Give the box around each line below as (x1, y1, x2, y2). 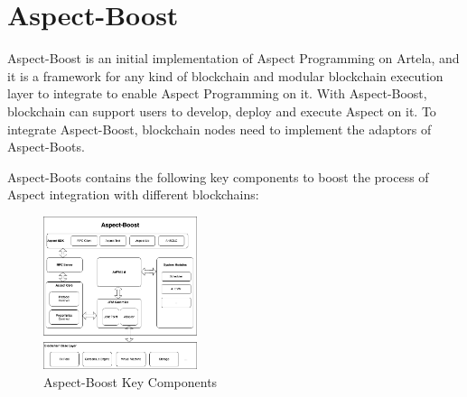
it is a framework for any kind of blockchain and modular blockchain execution (7, 66, 444, 85)
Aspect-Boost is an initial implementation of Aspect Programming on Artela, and (7, 49, 460, 68)
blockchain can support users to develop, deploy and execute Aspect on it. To (7, 101, 436, 120)
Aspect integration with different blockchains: (7, 185, 259, 204)
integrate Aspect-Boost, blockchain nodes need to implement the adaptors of (7, 119, 432, 138)
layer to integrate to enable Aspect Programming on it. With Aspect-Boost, (7, 84, 427, 103)
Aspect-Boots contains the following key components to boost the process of (7, 167, 429, 186)
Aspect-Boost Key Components (43, 373, 218, 392)
